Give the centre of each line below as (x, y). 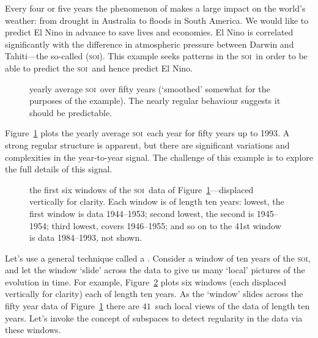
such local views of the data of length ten (232, 306)
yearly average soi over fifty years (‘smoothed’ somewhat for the (150, 88)
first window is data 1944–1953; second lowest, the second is (142, 213)
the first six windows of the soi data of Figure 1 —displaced (142, 189)
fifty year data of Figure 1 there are (72, 306)
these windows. (33, 330)
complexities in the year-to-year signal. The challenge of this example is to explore (159, 157)
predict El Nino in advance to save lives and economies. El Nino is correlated (149, 32)
